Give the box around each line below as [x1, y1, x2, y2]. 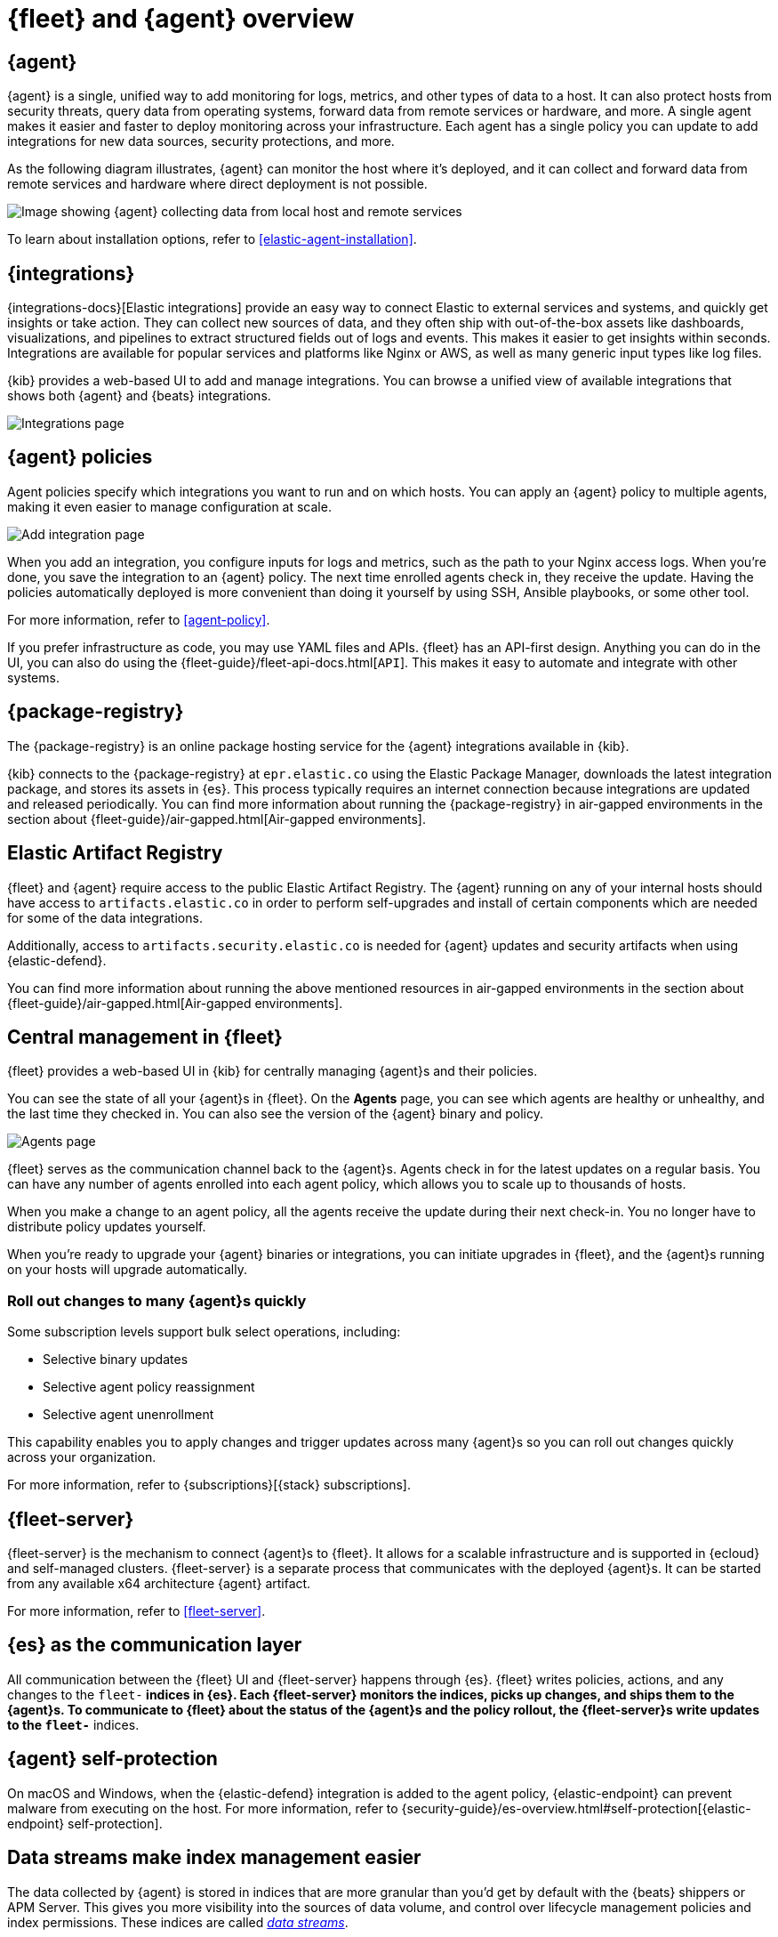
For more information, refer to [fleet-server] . [7, 1602, 266, 1618]
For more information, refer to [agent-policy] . [7, 611, 270, 627]
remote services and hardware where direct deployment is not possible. [7, 176, 428, 192]
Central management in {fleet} [7, 1025, 283, 1048]
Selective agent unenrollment [43, 1407, 214, 1423]
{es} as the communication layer [7, 1634, 302, 1657]
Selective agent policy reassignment [43, 1379, 255, 1395]
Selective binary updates [43, 1352, 188, 1368]
